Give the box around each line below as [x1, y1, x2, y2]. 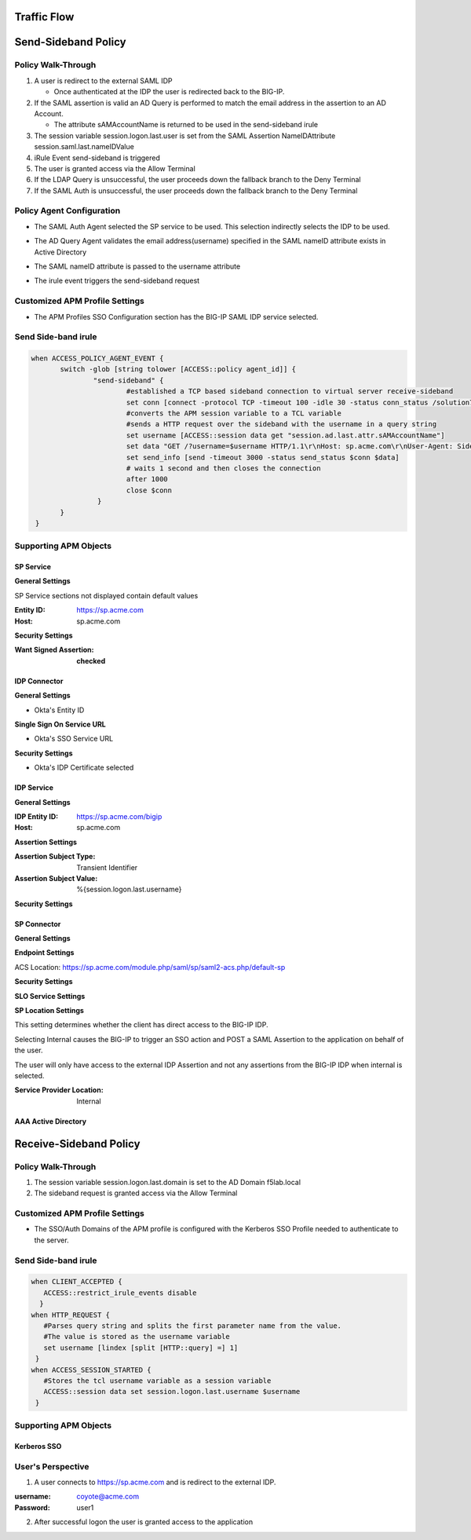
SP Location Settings [14, 1006, 84, 1015]
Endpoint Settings [14, 948, 75, 957]
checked [76, 656, 106, 665]
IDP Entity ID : [14, 811, 59, 821]
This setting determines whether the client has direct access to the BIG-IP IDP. [14, 1020, 268, 1030]
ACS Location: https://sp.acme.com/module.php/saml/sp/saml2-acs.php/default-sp [14, 962, 286, 971]
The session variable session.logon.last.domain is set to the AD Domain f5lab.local [34, 1177, 301, 1187]
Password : [14, 1502, 50, 1512]
